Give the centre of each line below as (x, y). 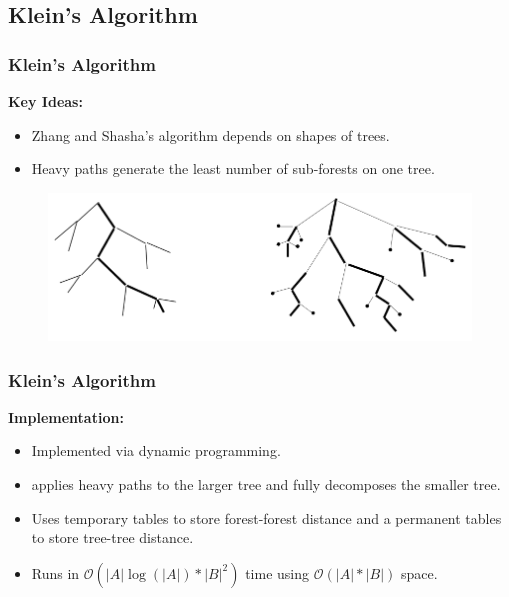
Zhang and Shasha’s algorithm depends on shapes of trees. (210, 134)
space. (419, 572)
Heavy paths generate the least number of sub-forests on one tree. (233, 168)
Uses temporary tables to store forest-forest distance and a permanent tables (266, 517)
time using (277, 572)
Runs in (55, 572)
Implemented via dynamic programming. (156, 450)
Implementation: (66, 416)
